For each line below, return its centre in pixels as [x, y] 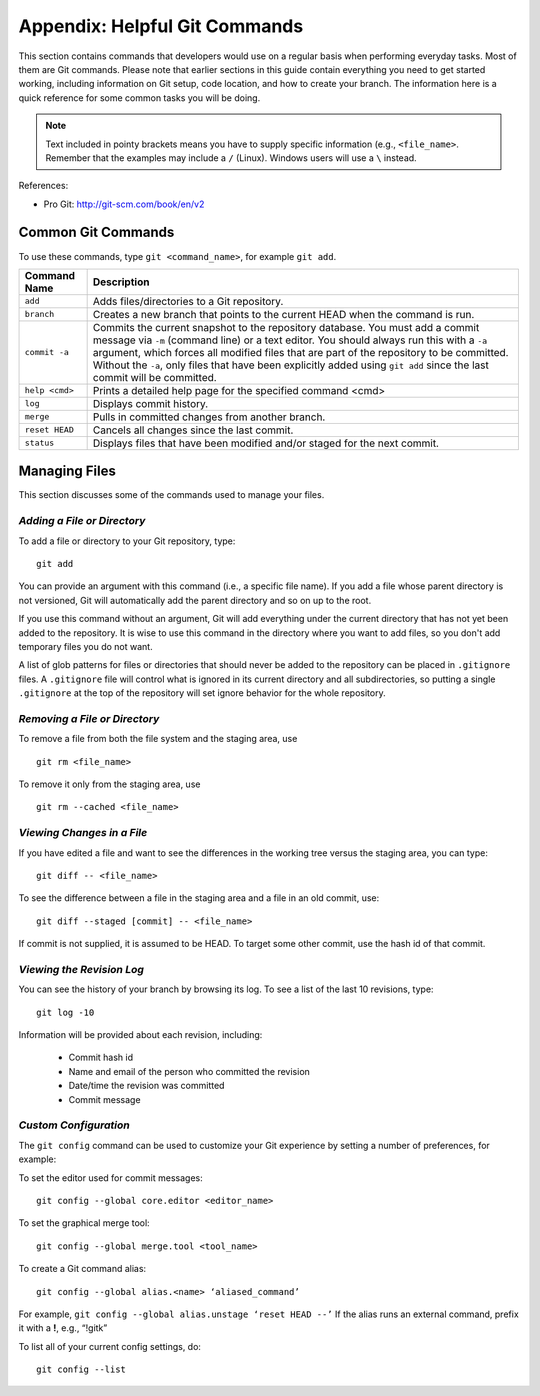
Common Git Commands [96, 232]
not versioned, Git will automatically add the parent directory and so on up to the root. [195, 600]
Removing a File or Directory [89, 718]
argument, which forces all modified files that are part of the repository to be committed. [300, 352]
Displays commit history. [150, 403]
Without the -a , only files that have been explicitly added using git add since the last [290, 365]
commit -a [47, 352]
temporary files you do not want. [86, 646]
